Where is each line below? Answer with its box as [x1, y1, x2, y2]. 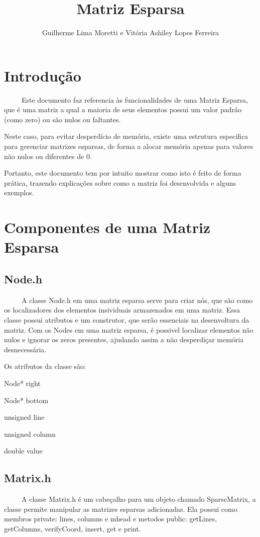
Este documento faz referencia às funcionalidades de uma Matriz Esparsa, [21, 94, 248, 105]
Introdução [4, 65, 81, 86]
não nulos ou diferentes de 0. [4, 150, 92, 161]
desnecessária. [4, 344, 47, 354]
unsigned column [4, 428, 56, 439]
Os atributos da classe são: [4, 361, 86, 371]
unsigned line [4, 412, 45, 422]
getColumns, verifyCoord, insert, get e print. [4, 523, 141, 533]
